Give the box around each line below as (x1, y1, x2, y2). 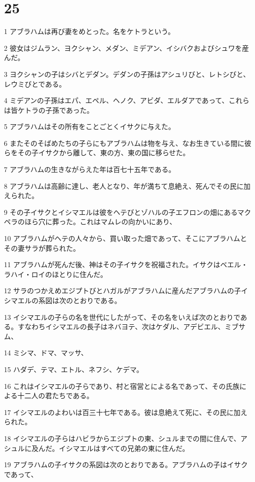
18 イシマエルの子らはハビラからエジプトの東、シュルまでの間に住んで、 (4, 433, 241, 443)
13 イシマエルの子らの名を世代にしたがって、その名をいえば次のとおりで (4, 311, 241, 322)
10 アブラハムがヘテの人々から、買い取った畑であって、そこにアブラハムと (4, 233, 247, 243)
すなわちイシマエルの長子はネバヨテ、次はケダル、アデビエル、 (17, 321, 225, 332)
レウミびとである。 (4, 78, 66, 89)
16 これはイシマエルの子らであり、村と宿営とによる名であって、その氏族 (4, 380, 240, 391)
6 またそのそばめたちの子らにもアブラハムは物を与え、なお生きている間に (4, 138, 245, 148)
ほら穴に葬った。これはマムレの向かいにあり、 (24, 216, 177, 227)
